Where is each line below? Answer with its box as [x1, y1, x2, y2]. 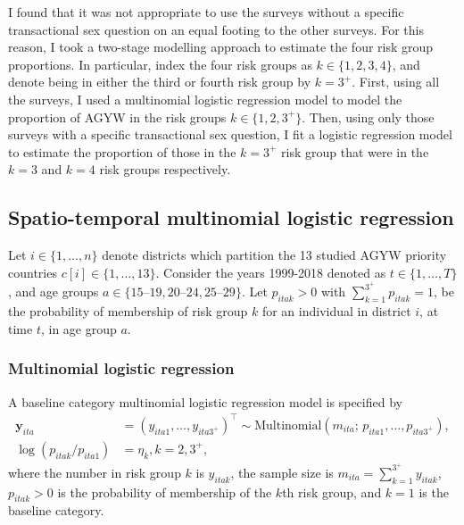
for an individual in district [261, 302, 411, 321]
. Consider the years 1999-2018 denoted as [155, 262, 386, 281]
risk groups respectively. [99, 160, 231, 179]
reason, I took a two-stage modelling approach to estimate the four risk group [8, 37, 434, 56]
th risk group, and [282, 482, 382, 501]
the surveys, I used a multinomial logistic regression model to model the [8, 89, 402, 108]
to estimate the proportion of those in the [8, 142, 236, 161]
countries [8, 262, 57, 281]
